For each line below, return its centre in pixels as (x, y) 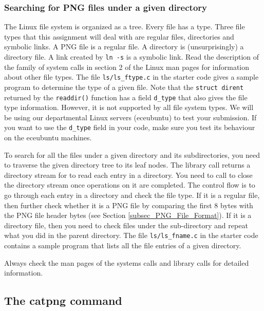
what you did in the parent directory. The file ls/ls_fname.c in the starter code (131, 235)
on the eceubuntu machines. (48, 138)
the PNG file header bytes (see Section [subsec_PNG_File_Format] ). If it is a (128, 215)
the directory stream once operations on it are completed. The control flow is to (130, 185)
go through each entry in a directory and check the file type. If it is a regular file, (132, 195)
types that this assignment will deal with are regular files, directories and (119, 36)
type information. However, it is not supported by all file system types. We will (129, 107)
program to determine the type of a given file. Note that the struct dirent (124, 87)
